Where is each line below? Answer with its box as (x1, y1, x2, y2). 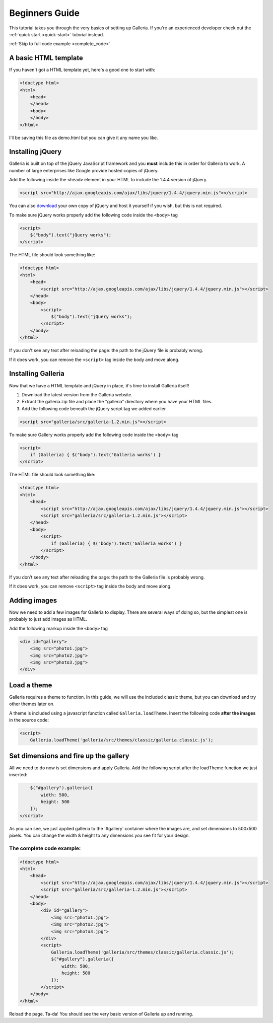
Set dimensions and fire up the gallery (9, 751, 130, 760)
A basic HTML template (9, 54, 83, 62)
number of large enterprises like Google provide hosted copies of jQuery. (9, 167, 159, 173)
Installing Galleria (9, 369, 65, 378)
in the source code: (9, 717, 49, 723)
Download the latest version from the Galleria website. (21, 391, 133, 397)
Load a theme (9, 681, 52, 689)
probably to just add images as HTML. (9, 616, 87, 622)
